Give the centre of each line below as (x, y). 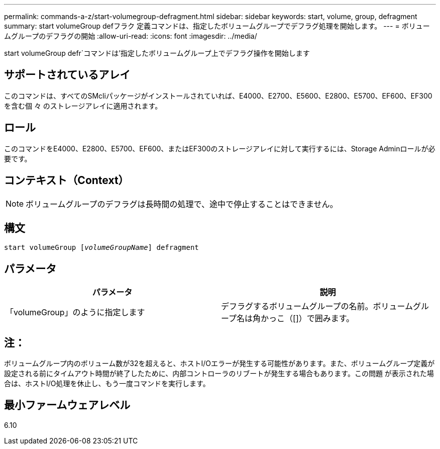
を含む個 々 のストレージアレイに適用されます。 (83, 106)
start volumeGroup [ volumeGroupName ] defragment (101, 248)
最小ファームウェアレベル (67, 405)
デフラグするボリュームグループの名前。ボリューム (317, 306)
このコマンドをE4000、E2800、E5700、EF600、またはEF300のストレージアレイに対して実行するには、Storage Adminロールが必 (220, 148)
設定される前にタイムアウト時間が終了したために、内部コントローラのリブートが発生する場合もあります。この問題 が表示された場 (219, 374)
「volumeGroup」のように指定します (75, 312)
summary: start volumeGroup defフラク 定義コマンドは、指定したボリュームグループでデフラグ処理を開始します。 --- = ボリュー (217, 26)
